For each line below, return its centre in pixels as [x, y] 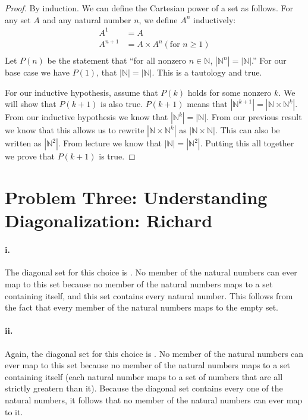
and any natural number [87, 19]
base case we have [37, 72]
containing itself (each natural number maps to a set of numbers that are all [144, 376]
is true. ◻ [117, 156]
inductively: [215, 19]
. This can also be [247, 130]
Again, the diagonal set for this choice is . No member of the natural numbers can [154, 353]
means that [207, 104]
